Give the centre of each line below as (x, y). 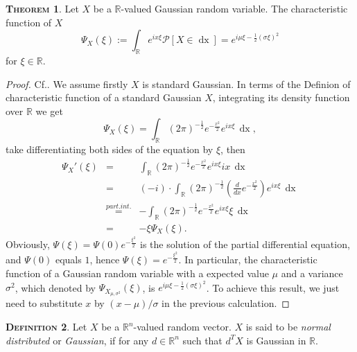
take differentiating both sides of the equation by (110, 149)
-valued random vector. (182, 327)
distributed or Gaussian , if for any (77, 340)
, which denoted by (55, 287)
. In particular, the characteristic (248, 259)
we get (49, 111)
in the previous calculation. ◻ (226, 303)
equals (68, 259)
